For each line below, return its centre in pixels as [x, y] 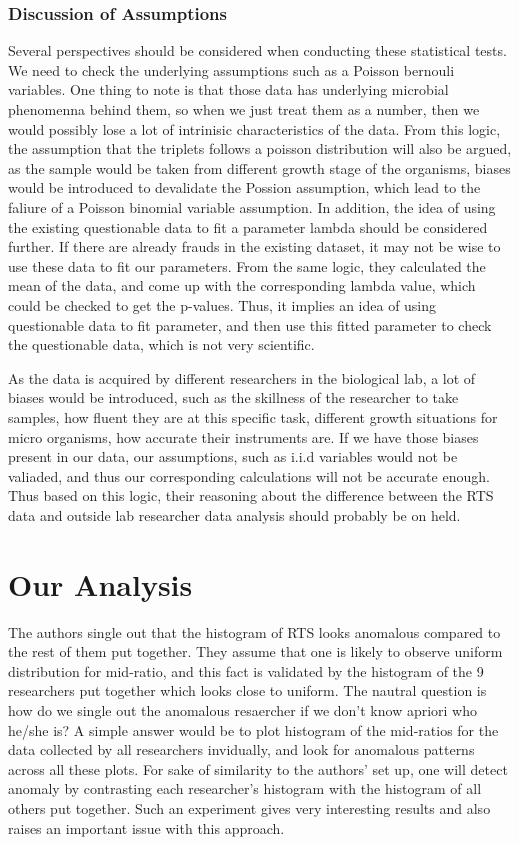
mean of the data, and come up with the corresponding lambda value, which [242, 285]
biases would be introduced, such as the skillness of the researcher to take [233, 397]
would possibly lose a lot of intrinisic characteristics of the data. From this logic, [254, 128]
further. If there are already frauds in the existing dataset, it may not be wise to [254, 246]
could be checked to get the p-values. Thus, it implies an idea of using [222, 304]
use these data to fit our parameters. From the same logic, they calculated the [247, 265]
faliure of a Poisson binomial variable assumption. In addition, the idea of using [252, 206]
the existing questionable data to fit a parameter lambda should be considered [248, 226]
